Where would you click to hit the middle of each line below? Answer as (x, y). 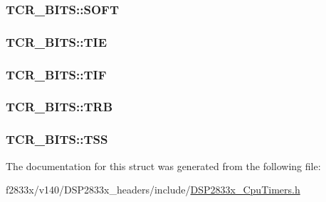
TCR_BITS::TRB (59, 107)
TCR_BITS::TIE (57, 41)
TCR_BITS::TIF (56, 74)
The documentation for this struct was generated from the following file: (163, 165)
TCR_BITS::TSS (57, 139)
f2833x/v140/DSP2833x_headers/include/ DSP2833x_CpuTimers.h (153, 190)
